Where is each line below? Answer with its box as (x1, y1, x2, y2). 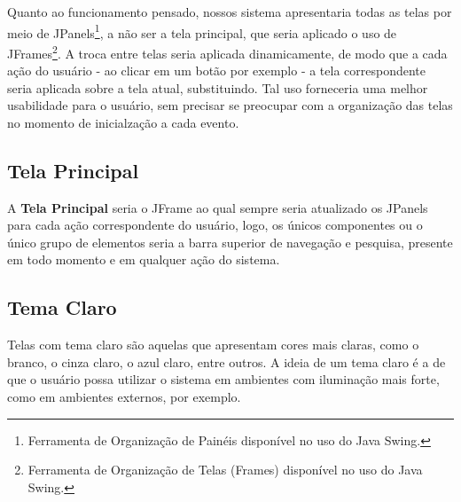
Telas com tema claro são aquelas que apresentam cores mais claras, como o (7, 335, 419, 354)
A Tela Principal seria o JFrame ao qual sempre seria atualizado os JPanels (7, 198, 428, 216)
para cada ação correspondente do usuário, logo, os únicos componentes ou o (7, 216, 423, 234)
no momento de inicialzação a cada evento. (7, 113, 239, 131)
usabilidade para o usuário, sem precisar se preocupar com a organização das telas (7, 96, 453, 114)
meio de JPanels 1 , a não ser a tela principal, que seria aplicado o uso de (7, 20, 397, 42)
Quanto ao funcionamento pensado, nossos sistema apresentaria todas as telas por (7, 3, 452, 20)
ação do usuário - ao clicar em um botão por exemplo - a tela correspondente (7, 61, 426, 80)
